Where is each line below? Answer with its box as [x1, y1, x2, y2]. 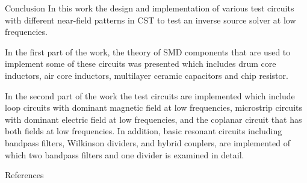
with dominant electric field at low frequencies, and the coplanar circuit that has [5, 113, 302, 125]
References [5, 169, 44, 181]
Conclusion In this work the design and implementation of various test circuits [5, 2, 294, 14]
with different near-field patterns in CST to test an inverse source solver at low [5, 13, 296, 26]
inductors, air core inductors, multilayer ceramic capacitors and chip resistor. [5, 69, 288, 81]
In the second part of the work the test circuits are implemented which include [5, 89, 295, 102]
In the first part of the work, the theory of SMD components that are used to [5, 45, 291, 58]
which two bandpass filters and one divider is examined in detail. [5, 148, 244, 161]
